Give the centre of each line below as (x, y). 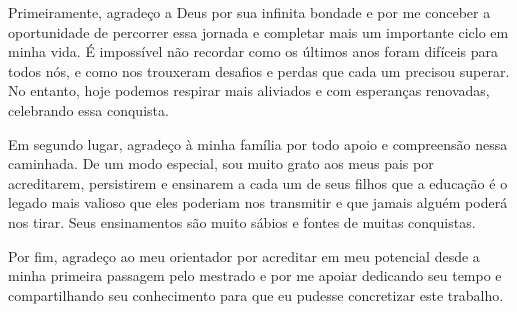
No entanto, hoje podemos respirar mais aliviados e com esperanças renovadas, (249, 90)
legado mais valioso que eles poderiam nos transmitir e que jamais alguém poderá (258, 202)
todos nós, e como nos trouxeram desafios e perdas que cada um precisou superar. (259, 70)
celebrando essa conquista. (88, 109)
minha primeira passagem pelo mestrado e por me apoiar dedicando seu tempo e (255, 275)
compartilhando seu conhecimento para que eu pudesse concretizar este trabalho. (256, 294)
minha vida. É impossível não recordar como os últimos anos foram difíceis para (253, 51)
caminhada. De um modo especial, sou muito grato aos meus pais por (221, 163)
